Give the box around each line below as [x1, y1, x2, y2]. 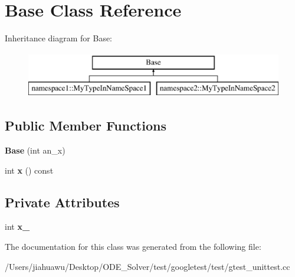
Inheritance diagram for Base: [5, 32, 112, 44]
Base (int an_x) [5, 144, 65, 157]
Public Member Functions [5, 116, 166, 135]
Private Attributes [5, 193, 120, 211]
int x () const [5, 164, 54, 176]
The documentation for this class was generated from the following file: [5, 240, 261, 253]
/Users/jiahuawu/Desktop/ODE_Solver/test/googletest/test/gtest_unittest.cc [5, 260, 290, 272]
